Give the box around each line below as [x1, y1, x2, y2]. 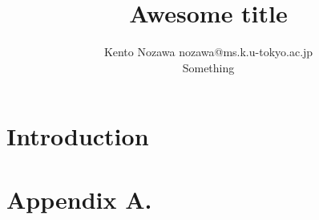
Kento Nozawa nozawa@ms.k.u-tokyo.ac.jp [103, 43, 313, 60]
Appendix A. [6, 182, 152, 215]
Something [182, 59, 235, 75]
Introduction [6, 120, 149, 153]
